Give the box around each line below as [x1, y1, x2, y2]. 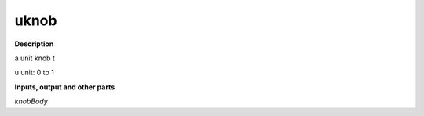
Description [14, 39, 54, 49]
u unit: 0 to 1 [14, 67, 54, 78]
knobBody [14, 96, 49, 106]
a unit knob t [14, 53, 55, 63]
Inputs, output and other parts [14, 82, 115, 92]
